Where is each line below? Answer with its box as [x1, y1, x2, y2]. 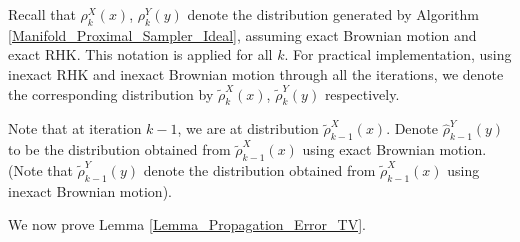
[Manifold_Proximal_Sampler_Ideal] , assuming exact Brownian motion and [8, 24, 477, 45]
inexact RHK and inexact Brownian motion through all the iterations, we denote [8, 63, 504, 84]
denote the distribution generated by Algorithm [187, 4, 479, 24]
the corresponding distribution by [8, 83, 214, 104]
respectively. [324, 83, 400, 104]
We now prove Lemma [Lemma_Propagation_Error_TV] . [8, 214, 366, 235]
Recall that [8, 4, 76, 24]
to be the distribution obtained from [8, 139, 231, 160]
